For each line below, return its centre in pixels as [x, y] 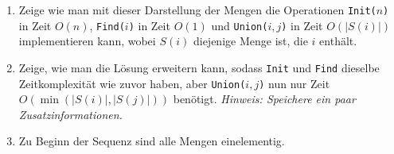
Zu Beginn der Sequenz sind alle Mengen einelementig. [152, 141]
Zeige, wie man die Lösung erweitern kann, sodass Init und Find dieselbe [199, 67]
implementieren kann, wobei [87, 41]
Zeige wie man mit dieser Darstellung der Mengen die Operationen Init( [197, 10]
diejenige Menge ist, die [250, 41]
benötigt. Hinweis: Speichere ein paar [264, 99]
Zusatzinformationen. [70, 114]
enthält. [338, 41]
